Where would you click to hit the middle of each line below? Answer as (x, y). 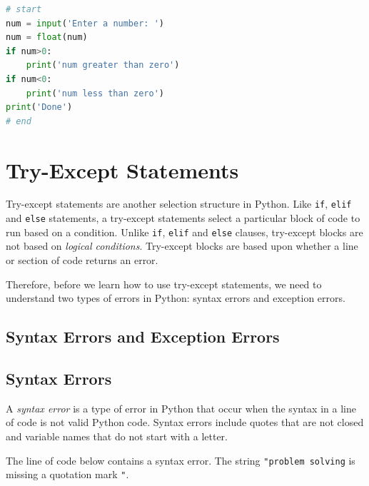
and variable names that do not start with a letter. (117, 436)
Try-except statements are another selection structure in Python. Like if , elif (179, 204)
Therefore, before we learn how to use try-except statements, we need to (164, 284)
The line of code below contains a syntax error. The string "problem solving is (181, 460)
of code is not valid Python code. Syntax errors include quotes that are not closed (185, 422)
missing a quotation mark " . (67, 474)
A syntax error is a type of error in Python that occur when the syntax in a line (181, 408)
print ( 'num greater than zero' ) (103, 65)
